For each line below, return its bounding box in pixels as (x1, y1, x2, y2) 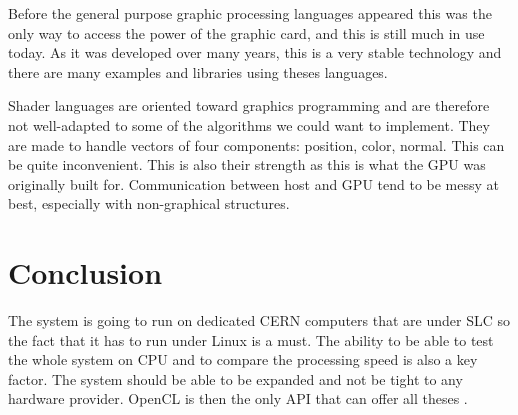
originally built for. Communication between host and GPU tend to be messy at (8, 173, 500, 194)
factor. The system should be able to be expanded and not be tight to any (8, 368, 463, 389)
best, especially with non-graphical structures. (8, 193, 290, 214)
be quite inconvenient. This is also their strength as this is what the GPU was (8, 154, 486, 175)
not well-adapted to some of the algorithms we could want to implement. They (8, 114, 490, 135)
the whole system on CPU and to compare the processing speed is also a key (8, 349, 478, 370)
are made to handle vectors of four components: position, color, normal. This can (8, 134, 505, 155)
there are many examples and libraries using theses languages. (8, 61, 388, 82)
